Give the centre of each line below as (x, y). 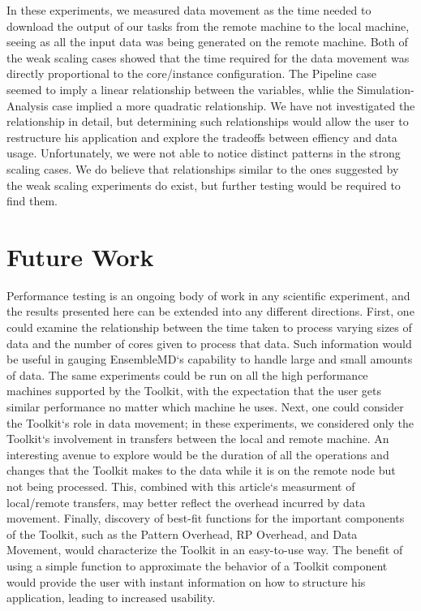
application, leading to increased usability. (111, 598)
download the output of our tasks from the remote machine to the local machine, (208, 26)
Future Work (80, 256)
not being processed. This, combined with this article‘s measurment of (181, 486)
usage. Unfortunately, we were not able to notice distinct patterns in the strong (204, 153)
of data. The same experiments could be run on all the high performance (187, 374)
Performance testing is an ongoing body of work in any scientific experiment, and (208, 295)
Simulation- (386, 89)
